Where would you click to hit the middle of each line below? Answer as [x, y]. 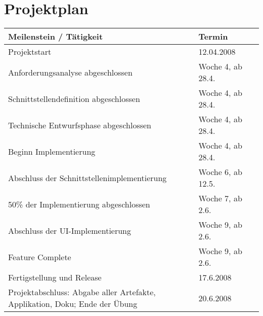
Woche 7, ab [220, 198]
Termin [213, 37]
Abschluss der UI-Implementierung [70, 230]
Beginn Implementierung [52, 151]
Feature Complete [40, 257]
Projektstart [30, 52]
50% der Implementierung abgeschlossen [79, 204]
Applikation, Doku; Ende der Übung [73, 304]
